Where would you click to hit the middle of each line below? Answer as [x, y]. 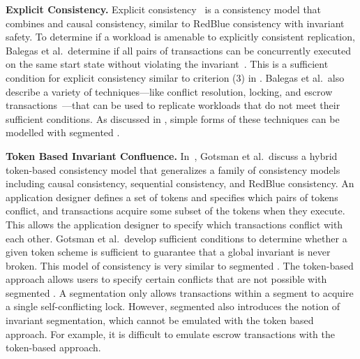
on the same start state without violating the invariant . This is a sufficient [167, 64]
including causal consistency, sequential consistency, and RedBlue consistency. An [180, 183]
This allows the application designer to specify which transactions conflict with [174, 224]
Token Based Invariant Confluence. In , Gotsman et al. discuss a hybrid [172, 155]
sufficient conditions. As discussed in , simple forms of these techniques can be [173, 118]
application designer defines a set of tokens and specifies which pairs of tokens [172, 197]
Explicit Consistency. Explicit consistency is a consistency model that [164, 9]
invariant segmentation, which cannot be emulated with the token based [160, 320]
